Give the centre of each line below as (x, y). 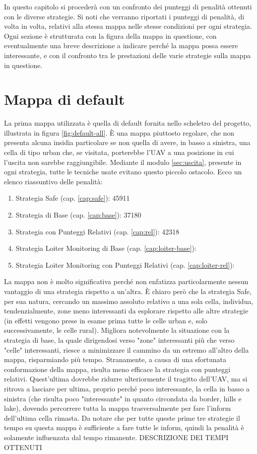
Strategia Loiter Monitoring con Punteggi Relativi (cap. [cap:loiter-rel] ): (125, 265)
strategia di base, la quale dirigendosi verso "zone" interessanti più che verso (119, 340)
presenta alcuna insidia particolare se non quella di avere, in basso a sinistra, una (127, 142)
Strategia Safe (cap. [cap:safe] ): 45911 (73, 198)
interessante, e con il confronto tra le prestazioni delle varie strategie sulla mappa (128, 55)
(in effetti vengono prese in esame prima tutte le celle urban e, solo (106, 320)
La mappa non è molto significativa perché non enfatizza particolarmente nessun (126, 281)
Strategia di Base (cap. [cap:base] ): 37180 (78, 215)
